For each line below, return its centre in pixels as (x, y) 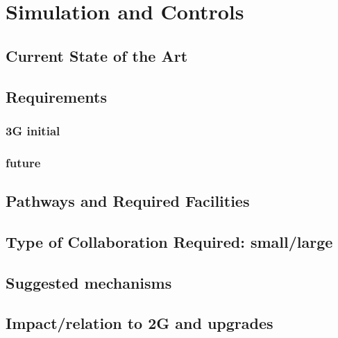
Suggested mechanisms (89, 282)
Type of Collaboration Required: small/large (169, 241)
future (23, 162)
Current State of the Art (97, 55)
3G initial (33, 130)
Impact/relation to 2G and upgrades (140, 323)
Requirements (56, 96)
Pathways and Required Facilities (128, 201)
